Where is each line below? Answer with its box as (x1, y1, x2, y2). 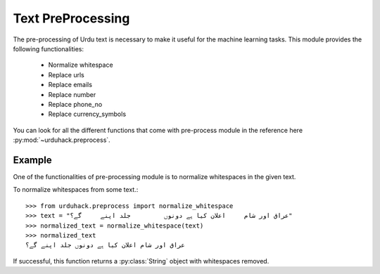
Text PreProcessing (13, 11, 130, 26)
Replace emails (48, 81, 93, 89)
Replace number (48, 90, 96, 98)
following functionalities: (13, 44, 84, 53)
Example (13, 154, 52, 166)
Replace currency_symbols (48, 110, 127, 119)
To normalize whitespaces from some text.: (13, 185, 139, 194)
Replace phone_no (48, 100, 103, 108)
